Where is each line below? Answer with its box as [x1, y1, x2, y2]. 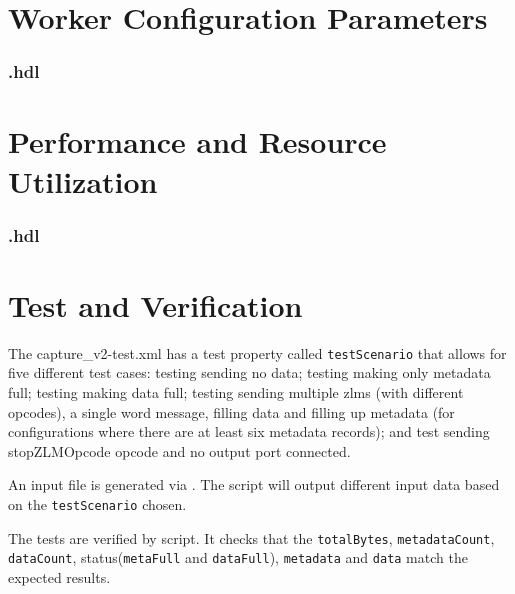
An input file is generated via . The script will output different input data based [8, 474, 500, 495]
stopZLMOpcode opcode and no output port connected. [8, 440, 351, 461]
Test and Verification [8, 284, 303, 325]
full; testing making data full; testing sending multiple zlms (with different [8, 382, 464, 402]
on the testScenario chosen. [8, 493, 187, 514]
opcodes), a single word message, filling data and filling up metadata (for [8, 401, 455, 422]
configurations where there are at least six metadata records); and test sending [8, 421, 490, 442]
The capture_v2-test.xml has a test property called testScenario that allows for [8, 342, 507, 363]
